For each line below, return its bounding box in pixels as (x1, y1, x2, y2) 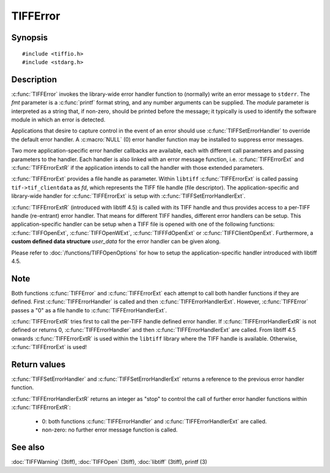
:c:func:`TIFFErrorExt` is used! (11, 344, 87, 351)
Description (11, 74, 57, 85)
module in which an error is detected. (11, 116, 106, 123)
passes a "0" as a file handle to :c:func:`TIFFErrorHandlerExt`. (11, 306, 167, 314)
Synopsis (11, 32, 48, 43)
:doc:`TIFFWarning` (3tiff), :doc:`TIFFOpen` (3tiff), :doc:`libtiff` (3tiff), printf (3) (11, 458, 208, 465)
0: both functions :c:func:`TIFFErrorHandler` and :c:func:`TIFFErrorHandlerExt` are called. (42, 417, 267, 425)
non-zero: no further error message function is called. (42, 426, 178, 433)
